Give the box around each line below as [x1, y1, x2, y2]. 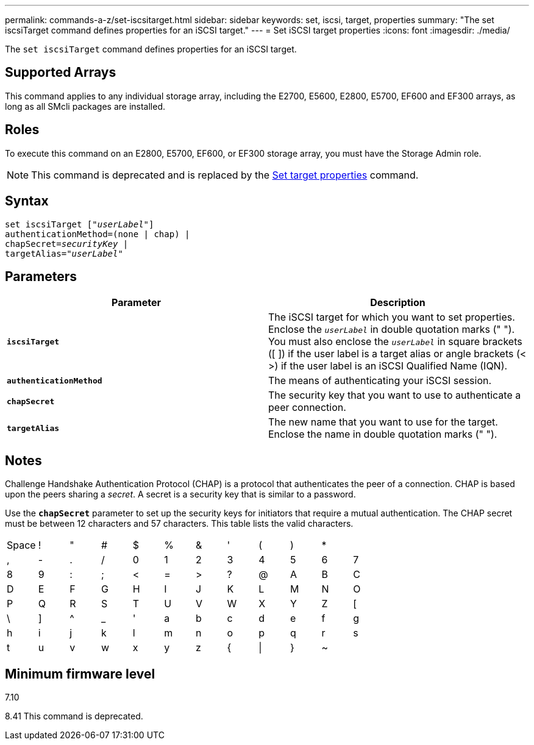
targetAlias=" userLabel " [5, 248, 123, 258]
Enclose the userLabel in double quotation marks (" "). [268, 323, 515, 336]
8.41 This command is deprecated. [5, 711, 143, 722]
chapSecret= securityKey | [5, 238, 129, 249]
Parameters [5, 268, 77, 284]
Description [370, 296, 425, 309]
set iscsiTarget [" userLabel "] [5, 219, 154, 229]
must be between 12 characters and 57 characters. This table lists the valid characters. [5, 518, 354, 529]
